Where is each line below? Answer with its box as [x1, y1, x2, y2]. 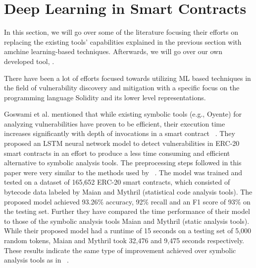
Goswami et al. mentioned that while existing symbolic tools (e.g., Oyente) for [4, 109, 242, 119]
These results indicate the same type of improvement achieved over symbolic [4, 245, 236, 255]
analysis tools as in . [4, 255, 69, 265]
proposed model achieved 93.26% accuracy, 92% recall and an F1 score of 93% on [4, 196, 251, 206]
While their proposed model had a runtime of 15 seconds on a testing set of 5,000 [4, 225, 252, 236]
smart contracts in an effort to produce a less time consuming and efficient [4, 147, 230, 158]
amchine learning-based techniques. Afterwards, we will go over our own [4, 46, 223, 57]
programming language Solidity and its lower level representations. [4, 92, 206, 102]
